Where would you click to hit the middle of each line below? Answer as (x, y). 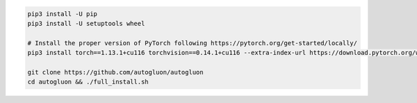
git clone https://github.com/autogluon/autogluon (116, 72)
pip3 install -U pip (62, 14)
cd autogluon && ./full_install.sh (88, 82)
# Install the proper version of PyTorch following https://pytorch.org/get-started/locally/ (193, 43)
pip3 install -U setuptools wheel (86, 23)
